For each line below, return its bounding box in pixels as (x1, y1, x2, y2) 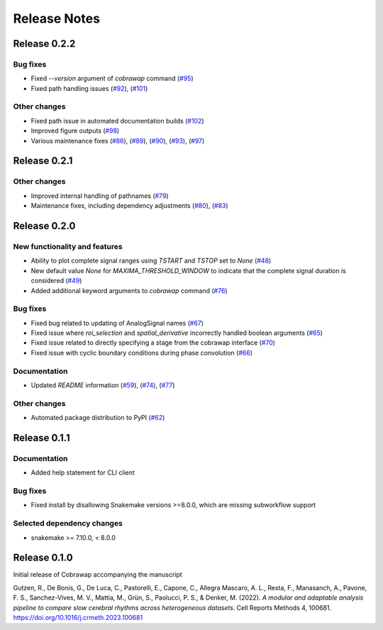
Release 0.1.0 (13, 552, 74, 564)
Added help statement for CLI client (30, 468, 135, 477)
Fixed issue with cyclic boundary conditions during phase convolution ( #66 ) (30, 348, 253, 357)
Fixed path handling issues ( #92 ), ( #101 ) (30, 84, 148, 92)
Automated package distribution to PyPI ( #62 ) (30, 414, 165, 422)
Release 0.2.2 (13, 38, 76, 50)
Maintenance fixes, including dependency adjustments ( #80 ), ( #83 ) (30, 201, 228, 210)
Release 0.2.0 (13, 220, 76, 232)
